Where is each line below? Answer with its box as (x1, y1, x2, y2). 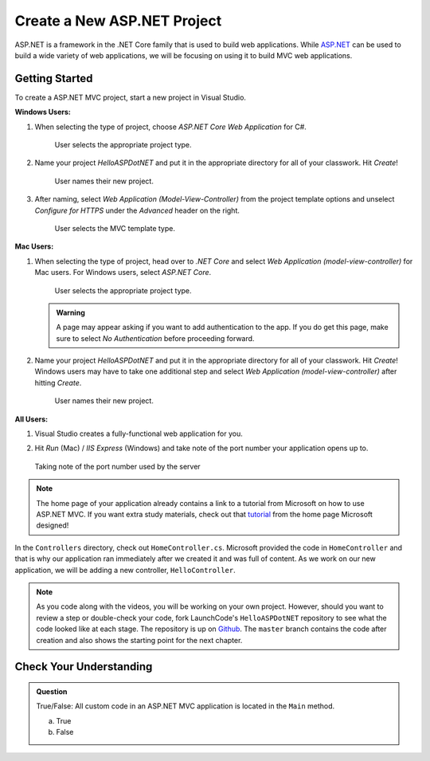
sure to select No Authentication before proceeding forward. (56, 333, 255, 343)
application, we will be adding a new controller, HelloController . (14, 565, 236, 575)
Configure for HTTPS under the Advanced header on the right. (34, 206, 240, 215)
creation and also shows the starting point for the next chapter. (36, 635, 243, 645)
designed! (36, 520, 69, 530)
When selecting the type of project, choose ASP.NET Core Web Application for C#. (34, 122, 307, 131)
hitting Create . (34, 378, 82, 387)
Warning (56, 308, 85, 317)
